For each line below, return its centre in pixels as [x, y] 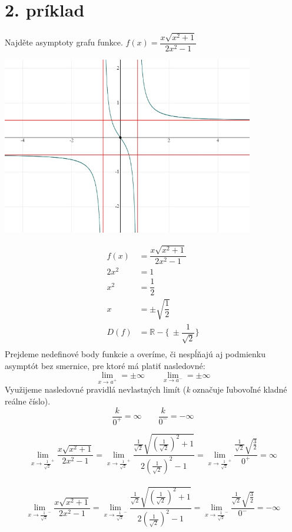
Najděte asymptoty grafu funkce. [64, 42]
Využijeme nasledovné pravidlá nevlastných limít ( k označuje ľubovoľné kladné [146, 389]
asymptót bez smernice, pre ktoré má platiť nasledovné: [105, 366]
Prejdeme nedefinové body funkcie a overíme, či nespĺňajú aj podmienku [135, 354]
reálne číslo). [28, 401]
